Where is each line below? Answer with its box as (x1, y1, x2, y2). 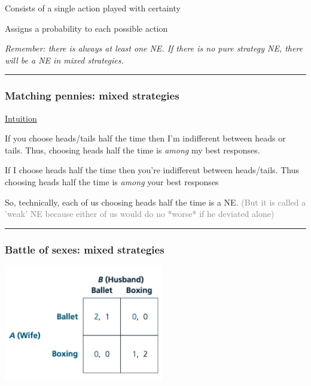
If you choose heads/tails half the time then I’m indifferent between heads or (5, 132, 286, 144)
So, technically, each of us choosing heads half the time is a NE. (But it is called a (5, 195, 306, 208)
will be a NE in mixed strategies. (5, 53, 124, 66)
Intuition (5, 111, 37, 124)
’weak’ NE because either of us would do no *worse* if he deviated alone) (5, 207, 275, 220)
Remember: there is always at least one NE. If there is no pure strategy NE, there (5, 42, 303, 55)
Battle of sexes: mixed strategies (5, 242, 164, 257)
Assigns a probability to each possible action (5, 22, 168, 34)
